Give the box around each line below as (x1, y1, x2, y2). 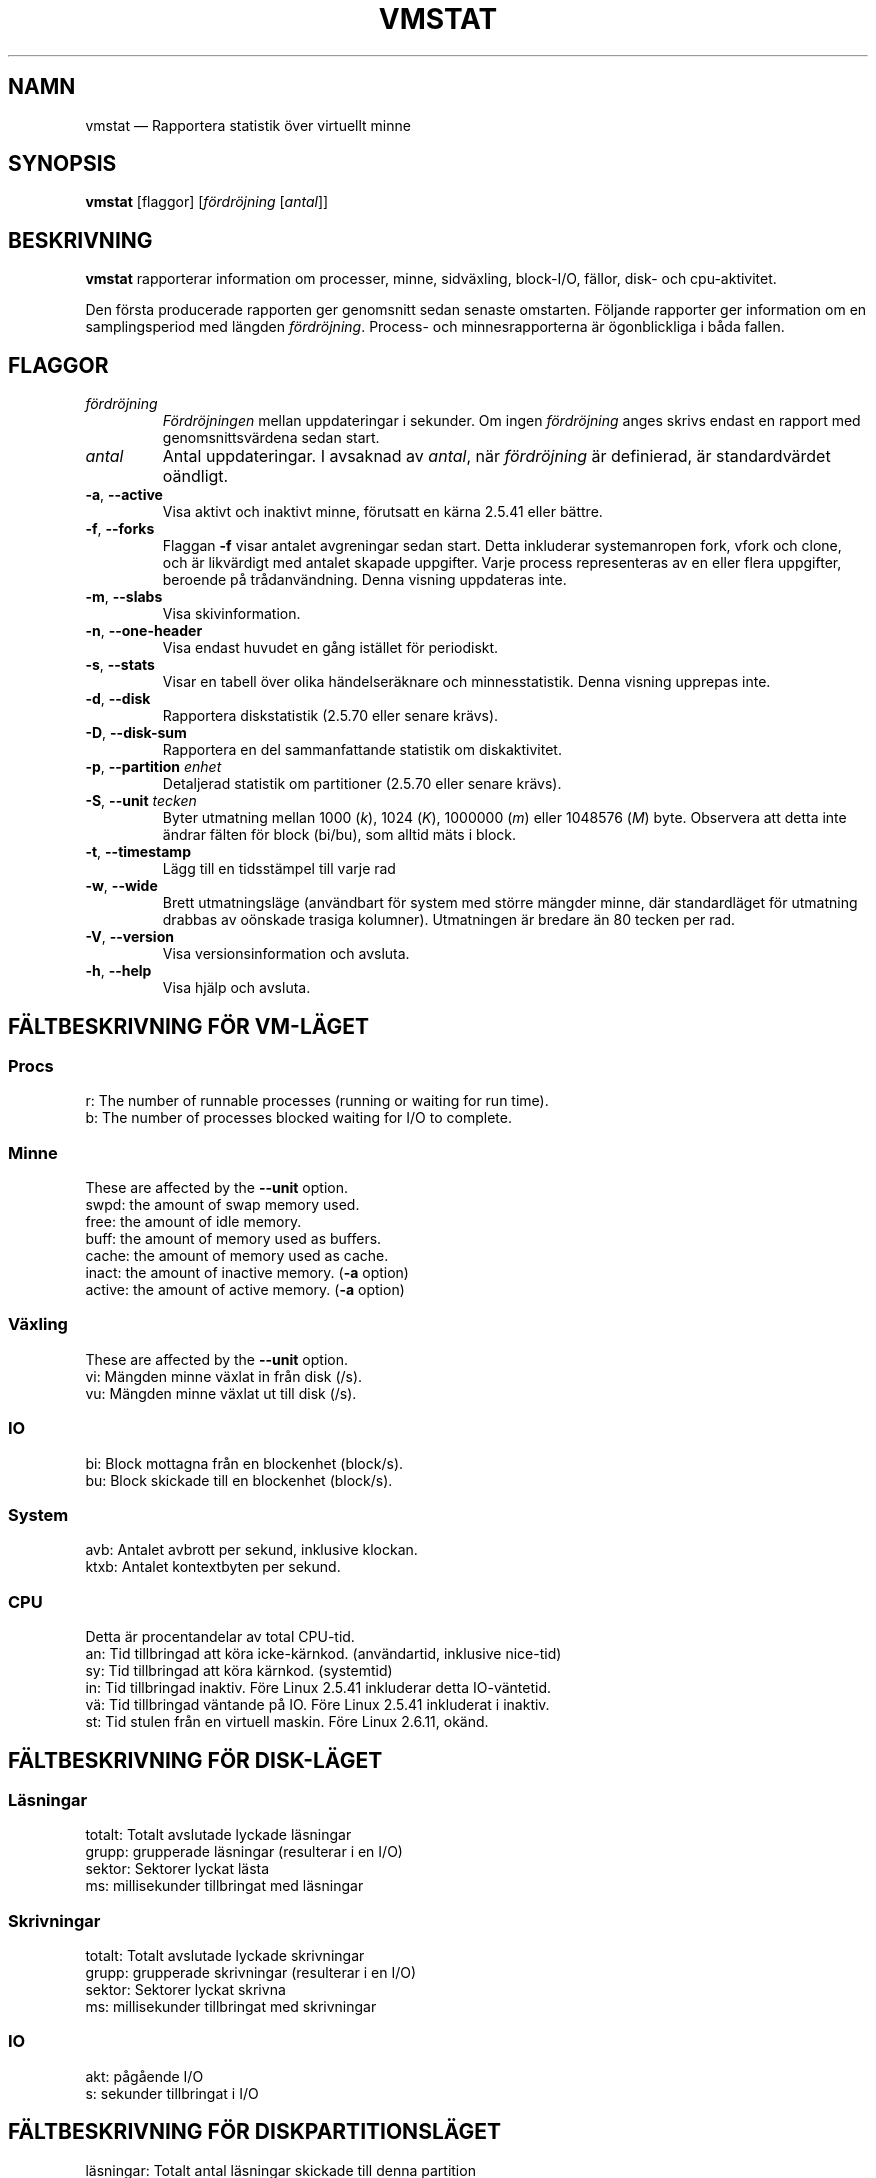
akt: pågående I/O (85, 2067, 204, 2085)
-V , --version (85, 928, 174, 946)
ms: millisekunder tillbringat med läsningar (85, 1877, 364, 1895)
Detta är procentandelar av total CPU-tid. (85, 1628, 355, 1646)
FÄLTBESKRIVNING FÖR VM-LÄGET (8, 1013, 370, 1039)
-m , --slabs (85, 588, 163, 606)
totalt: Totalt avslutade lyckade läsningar (85, 1826, 352, 1844)
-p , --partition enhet (85, 758, 222, 776)
